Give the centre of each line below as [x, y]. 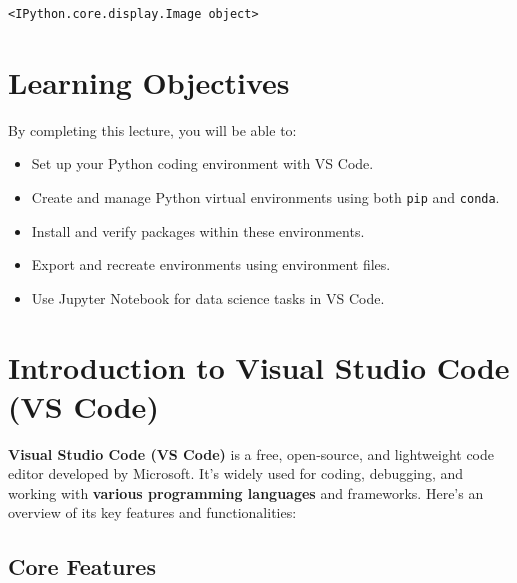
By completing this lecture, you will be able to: [152, 129]
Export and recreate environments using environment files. [211, 264]
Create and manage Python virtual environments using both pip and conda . [265, 196]
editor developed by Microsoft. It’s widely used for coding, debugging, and [236, 473]
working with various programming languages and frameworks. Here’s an [246, 492]
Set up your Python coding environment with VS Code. [202, 163]
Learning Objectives [149, 81]
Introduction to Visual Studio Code [259, 366]
